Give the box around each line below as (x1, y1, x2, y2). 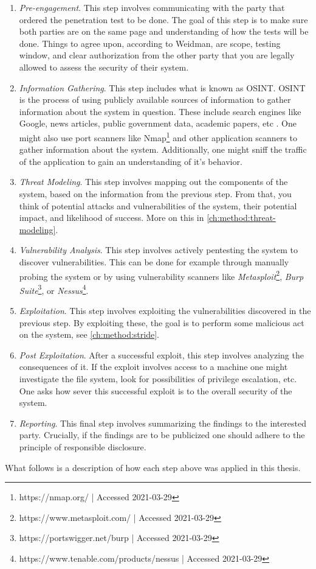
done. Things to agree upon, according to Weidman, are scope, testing (19, 37, 281, 49)
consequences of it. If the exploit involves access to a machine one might (19, 360, 288, 373)
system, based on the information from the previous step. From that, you (19, 187, 292, 200)
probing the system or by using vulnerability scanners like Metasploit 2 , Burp (19, 268, 304, 282)
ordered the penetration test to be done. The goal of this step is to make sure (19, 13, 308, 26)
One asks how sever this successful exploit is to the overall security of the (19, 384, 292, 397)
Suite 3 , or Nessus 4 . (19, 282, 89, 296)
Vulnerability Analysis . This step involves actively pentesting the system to (19, 243, 298, 256)
